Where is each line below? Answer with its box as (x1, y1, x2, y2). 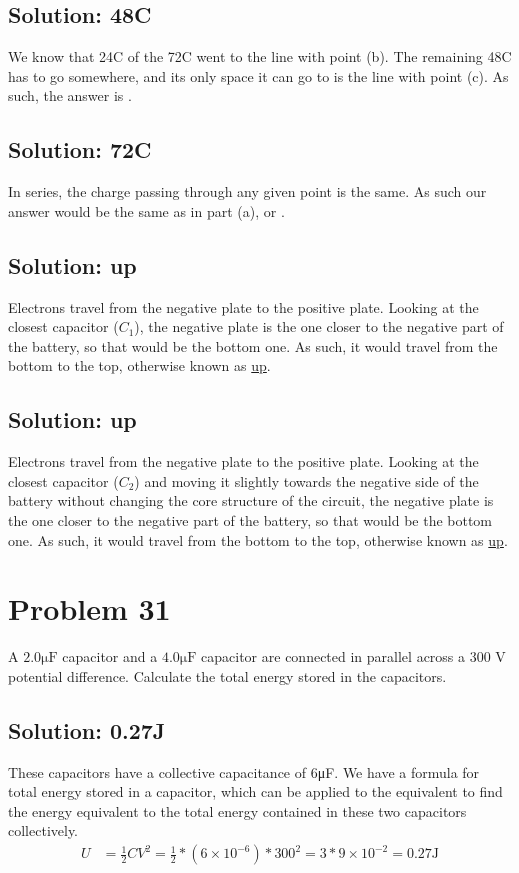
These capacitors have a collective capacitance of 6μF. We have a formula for (8, 761, 480, 782)
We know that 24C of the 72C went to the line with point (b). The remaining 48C (8, 46, 512, 67)
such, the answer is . (8, 85, 132, 106)
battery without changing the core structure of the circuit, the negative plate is (8, 490, 494, 511)
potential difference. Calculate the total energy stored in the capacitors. (8, 665, 447, 686)
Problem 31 (8, 588, 171, 629)
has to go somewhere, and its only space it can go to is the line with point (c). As (8, 65, 509, 86)
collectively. (8, 820, 78, 841)
